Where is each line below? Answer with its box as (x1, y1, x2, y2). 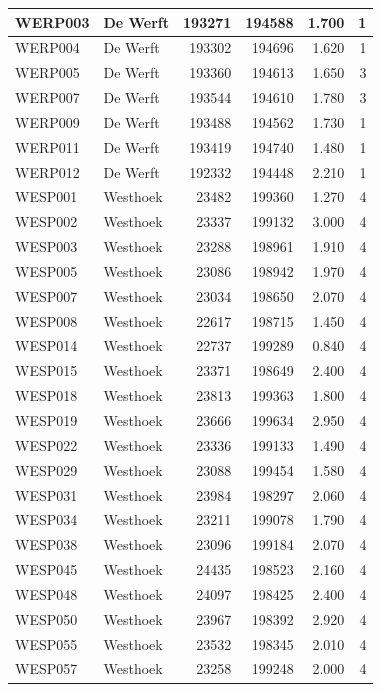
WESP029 (15, 459, 78, 480)
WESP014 (15, 335, 78, 356)
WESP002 (15, 211, 78, 232)
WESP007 (15, 285, 78, 306)
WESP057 (15, 658, 78, 679)
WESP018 (15, 385, 78, 406)
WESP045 (15, 559, 78, 580)
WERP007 (15, 87, 80, 108)
